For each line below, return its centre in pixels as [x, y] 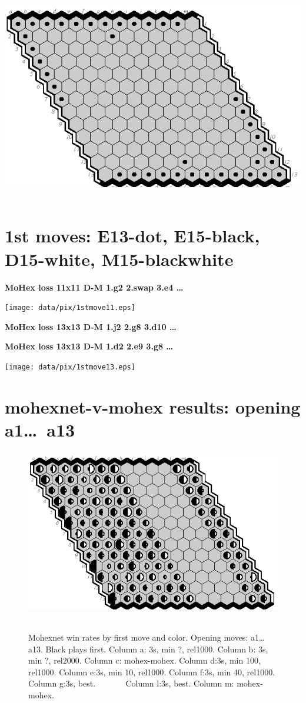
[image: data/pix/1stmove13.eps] [70, 367]
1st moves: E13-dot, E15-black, [132, 236]
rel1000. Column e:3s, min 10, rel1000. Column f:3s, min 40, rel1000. [152, 672]
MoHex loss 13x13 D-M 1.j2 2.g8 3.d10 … [91, 326]
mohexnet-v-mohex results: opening [153, 406]
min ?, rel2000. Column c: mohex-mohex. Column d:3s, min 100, [144, 660]
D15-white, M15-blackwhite [119, 259]
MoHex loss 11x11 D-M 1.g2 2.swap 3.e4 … [94, 287]
